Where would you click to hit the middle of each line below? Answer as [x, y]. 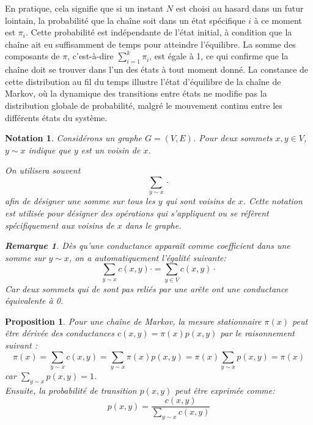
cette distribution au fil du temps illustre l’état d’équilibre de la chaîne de [143, 81]
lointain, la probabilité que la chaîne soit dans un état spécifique [125, 20]
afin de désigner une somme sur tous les [80, 201]
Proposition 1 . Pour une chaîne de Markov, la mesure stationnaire [133, 321]
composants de [32, 56]
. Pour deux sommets [233, 138]
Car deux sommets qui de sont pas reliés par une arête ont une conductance [147, 288]
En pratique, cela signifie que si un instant [84, 8]
